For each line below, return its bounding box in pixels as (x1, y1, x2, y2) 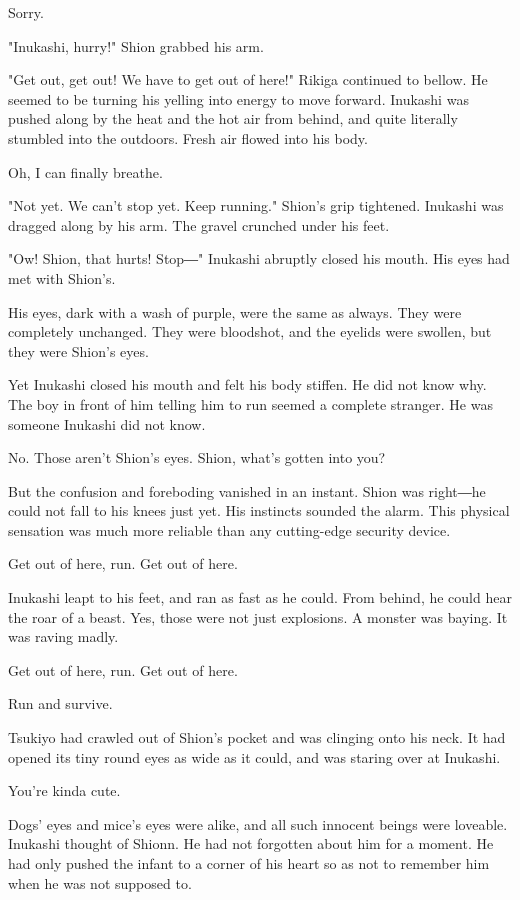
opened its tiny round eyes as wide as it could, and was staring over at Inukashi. (8, 746, 501, 767)
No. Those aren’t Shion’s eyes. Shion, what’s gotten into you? (8, 447, 386, 468)
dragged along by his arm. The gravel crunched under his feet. (8, 214, 390, 235)
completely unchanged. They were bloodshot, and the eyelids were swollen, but (8, 321, 492, 342)
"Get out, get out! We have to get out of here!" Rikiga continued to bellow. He (8, 69, 488, 90)
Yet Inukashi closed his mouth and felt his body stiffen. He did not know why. (8, 374, 487, 395)
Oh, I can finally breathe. (8, 161, 163, 182)
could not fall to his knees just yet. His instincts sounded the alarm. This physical (8, 500, 510, 521)
